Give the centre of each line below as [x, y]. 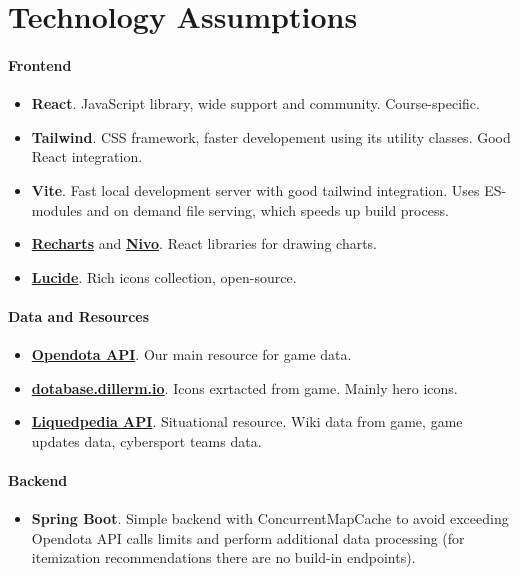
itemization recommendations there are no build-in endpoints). [223, 557]
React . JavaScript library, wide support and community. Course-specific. [255, 103]
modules [57, 209]
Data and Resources [79, 315]
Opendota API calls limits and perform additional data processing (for [248, 537]
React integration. [87, 156]
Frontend [40, 64]
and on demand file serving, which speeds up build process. [267, 209]
